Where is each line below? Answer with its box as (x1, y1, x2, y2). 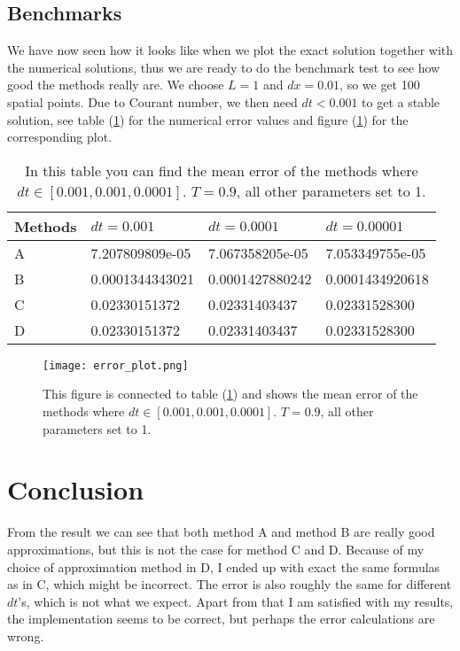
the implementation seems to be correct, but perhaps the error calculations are (7, 609, 435, 628)
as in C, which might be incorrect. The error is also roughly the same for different (7, 575, 452, 593)
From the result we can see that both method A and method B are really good (7, 523, 435, 541)
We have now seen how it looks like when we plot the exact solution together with (7, 41, 454, 59)
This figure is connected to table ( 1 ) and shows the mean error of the (43, 384, 418, 403)
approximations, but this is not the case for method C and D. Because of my (7, 539, 425, 558)
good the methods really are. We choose (7, 75, 224, 94)
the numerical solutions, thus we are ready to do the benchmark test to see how (7, 58, 441, 76)
